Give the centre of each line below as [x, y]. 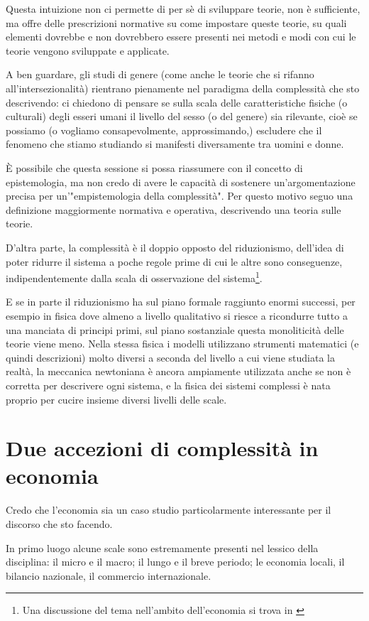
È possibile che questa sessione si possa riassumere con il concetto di [154, 167]
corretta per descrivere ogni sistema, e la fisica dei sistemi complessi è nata [168, 385]
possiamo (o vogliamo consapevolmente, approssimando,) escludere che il [164, 130]
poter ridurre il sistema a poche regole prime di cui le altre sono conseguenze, [174, 261]
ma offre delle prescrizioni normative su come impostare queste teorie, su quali [176, 22]
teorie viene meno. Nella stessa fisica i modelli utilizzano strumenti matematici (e [182, 344]
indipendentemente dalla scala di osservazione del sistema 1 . [134, 277]
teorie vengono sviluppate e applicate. [88, 50]
